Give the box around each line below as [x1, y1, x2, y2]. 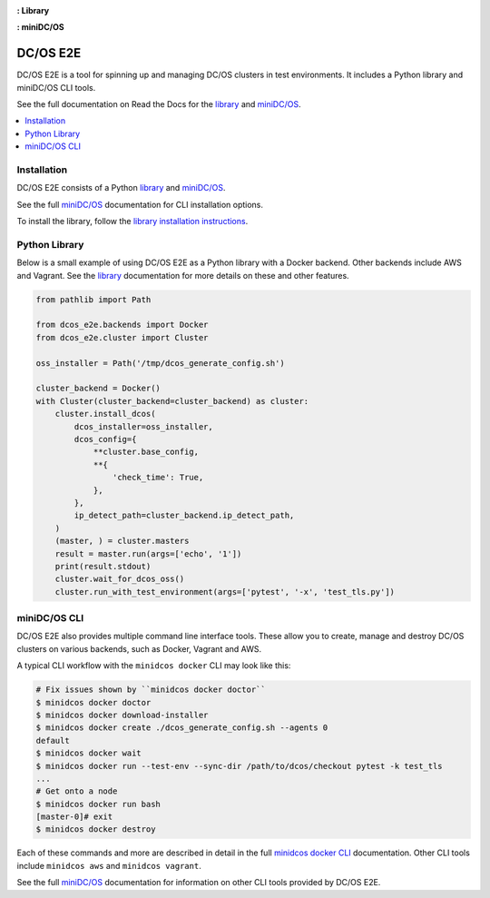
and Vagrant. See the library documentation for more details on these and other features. [16, 270, 349, 281]
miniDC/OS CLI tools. [16, 82, 96, 93]
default [35, 735, 70, 745]
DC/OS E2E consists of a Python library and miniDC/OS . [16, 183, 226, 193]
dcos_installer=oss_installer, [73, 421, 213, 431]
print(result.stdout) [54, 561, 152, 571]
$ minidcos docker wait [35, 748, 142, 758]
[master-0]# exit [35, 812, 113, 822]
